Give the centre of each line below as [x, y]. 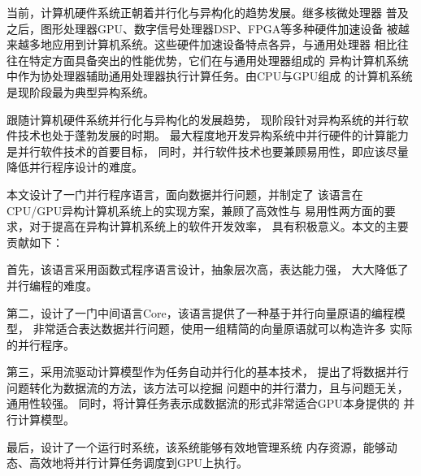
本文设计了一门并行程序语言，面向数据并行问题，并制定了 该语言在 [185, 194]
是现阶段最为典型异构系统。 [80, 91]
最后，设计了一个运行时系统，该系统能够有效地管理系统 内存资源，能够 [196, 446]
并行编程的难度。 [52, 285]
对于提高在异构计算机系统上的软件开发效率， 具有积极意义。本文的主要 [219, 226]
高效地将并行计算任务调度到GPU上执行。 [139, 463]
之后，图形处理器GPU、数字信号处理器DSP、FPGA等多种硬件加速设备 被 [202, 28]
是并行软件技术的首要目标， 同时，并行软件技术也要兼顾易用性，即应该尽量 [208, 151]
